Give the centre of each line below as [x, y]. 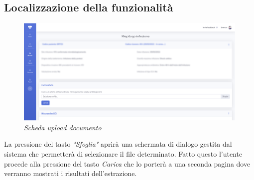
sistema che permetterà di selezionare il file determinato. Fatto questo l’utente [123, 154]
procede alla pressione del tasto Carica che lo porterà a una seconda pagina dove [127, 163]
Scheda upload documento [63, 127]
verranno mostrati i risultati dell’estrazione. [70, 173]
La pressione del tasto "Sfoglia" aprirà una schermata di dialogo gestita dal [118, 144]
